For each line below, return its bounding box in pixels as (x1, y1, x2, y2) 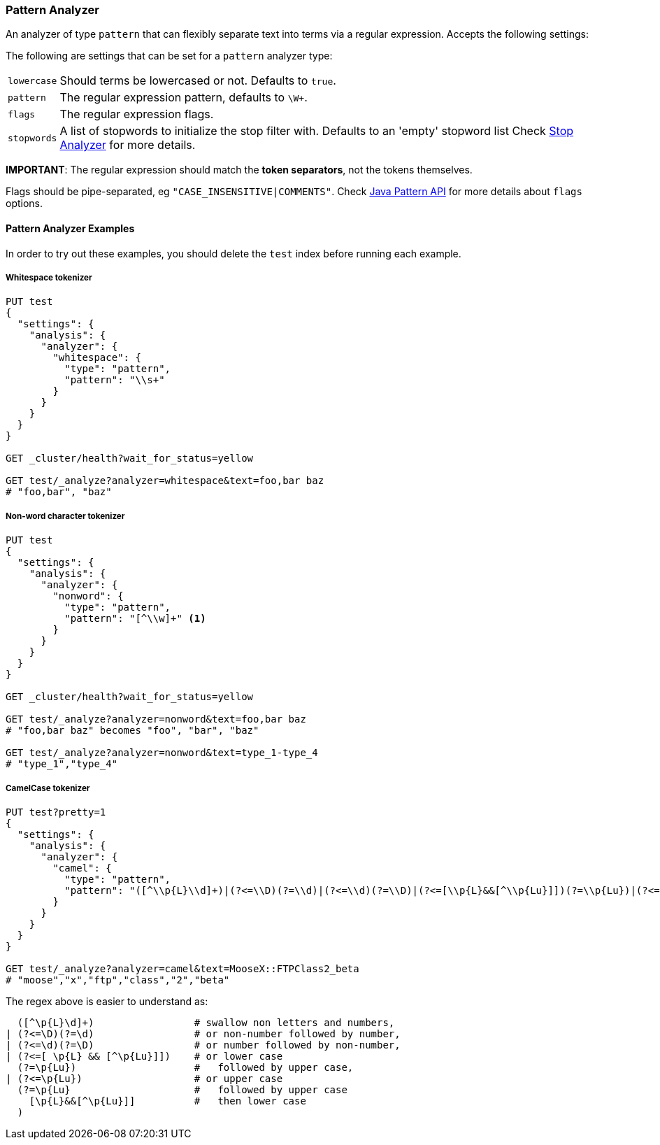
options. (6, 197, 43, 210)
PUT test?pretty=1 (6, 806, 106, 818)
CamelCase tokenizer (6, 783, 90, 793)
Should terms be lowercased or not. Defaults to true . (59, 73, 336, 88)
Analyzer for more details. (59, 138, 196, 152)
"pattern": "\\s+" (64, 374, 165, 386)
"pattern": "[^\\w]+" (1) (64, 613, 206, 625)
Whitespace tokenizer (6, 272, 92, 283)
